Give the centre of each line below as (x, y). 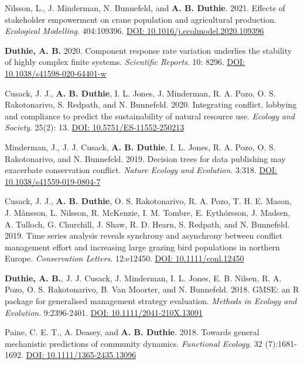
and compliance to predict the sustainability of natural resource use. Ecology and (150, 116)
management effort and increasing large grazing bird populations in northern (142, 247)
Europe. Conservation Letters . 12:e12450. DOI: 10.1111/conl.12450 (124, 258)
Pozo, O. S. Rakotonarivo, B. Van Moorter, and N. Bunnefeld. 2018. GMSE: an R (152, 289)
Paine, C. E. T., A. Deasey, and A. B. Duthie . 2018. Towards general (132, 332)
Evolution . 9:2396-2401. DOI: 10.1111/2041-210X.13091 (104, 312)
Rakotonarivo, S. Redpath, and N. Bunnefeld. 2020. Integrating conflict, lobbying (151, 104)
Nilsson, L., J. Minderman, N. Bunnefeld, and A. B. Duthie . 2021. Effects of (145, 8)
